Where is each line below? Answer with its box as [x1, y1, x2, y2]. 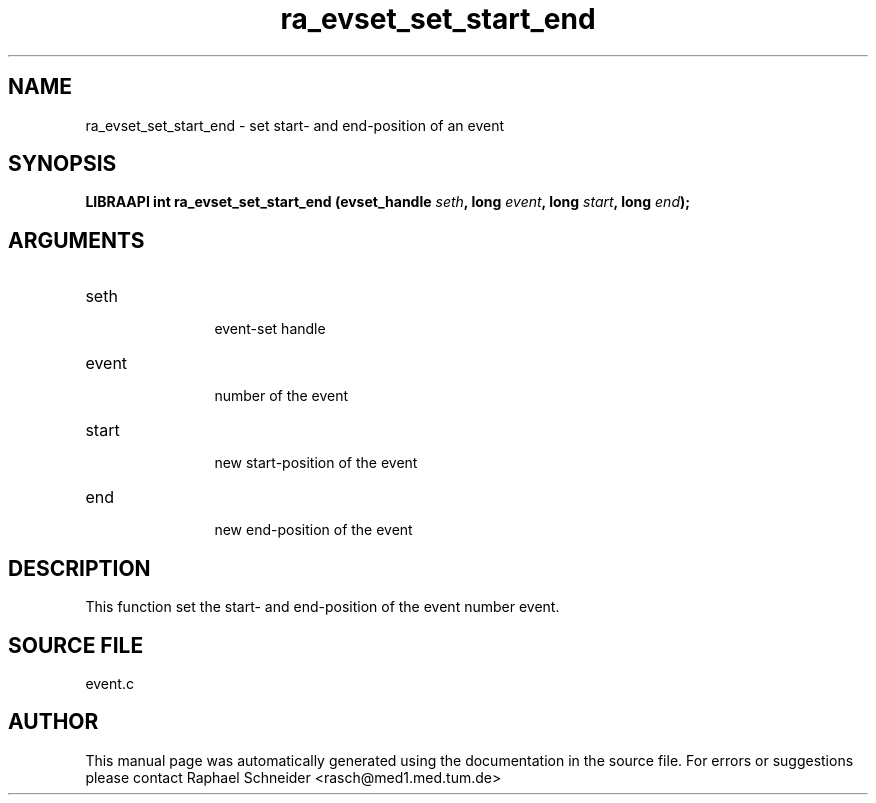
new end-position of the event [214, 521, 413, 539]
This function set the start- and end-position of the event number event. [85, 598, 560, 616]
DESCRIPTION [8, 555, 151, 581]
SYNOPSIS [8, 151, 117, 177]
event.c [85, 674, 134, 692]
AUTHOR [8, 709, 99, 735]
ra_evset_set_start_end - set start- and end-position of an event [85, 116, 505, 134]
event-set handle [214, 320, 326, 338]
